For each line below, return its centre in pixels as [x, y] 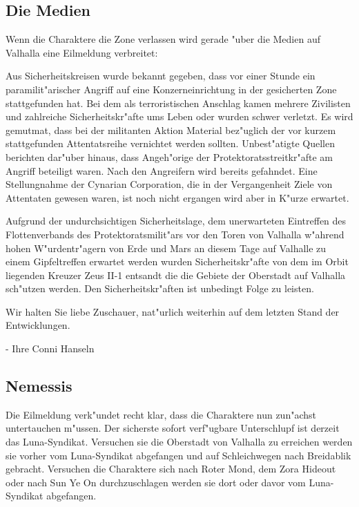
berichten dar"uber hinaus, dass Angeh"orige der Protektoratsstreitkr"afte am [169, 156]
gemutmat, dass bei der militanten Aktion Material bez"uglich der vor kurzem [171, 130]
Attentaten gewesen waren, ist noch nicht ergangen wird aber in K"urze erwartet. [177, 197]
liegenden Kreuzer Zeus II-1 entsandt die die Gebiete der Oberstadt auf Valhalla [176, 275]
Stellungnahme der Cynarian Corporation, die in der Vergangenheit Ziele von [169, 184]
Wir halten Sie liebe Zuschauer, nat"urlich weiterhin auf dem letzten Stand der [173, 311]
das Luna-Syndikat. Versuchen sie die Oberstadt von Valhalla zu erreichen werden [179, 442]
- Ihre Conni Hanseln [50, 348]
